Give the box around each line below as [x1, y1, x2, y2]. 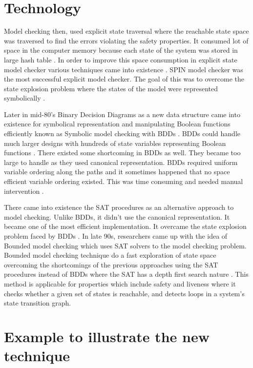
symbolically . [4, 93, 45, 103]
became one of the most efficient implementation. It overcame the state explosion [4, 221, 247, 231]
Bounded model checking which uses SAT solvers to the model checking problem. [4, 240, 247, 250]
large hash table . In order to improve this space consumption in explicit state [4, 54, 237, 64]
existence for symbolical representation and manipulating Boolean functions [4, 119, 231, 129]
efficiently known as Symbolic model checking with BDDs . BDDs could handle [4, 128, 240, 139]
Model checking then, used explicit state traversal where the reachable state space [4, 26, 249, 36]
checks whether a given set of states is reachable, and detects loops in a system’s [4, 288, 245, 298]
